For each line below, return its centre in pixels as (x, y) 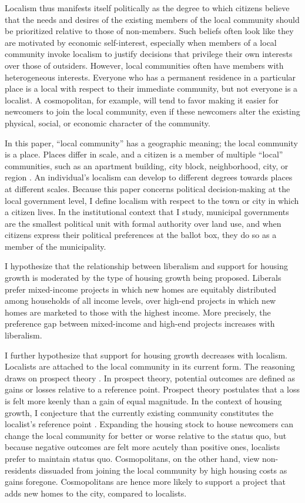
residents (21, 470)
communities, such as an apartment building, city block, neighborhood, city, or (147, 165)
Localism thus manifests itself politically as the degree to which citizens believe (147, 8)
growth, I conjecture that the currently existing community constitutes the (139, 412)
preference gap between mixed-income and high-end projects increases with (140, 323)
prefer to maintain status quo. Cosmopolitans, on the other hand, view (132, 458)
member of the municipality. (56, 246)
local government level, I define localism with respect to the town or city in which (152, 200)
